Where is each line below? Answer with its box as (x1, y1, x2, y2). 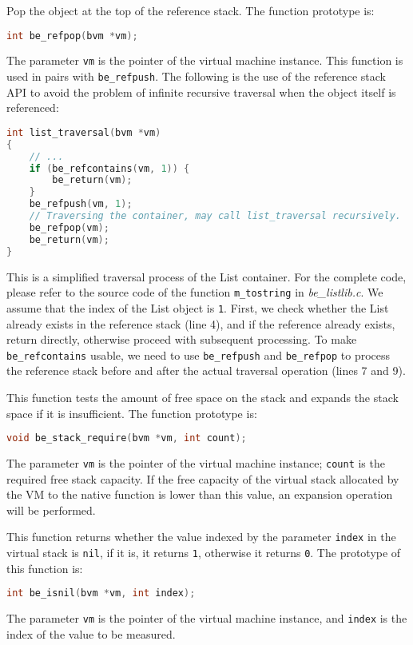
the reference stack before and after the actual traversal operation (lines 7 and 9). (6, 362, 406, 379)
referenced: (6, 99, 59, 116)
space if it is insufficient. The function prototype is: (6, 404, 257, 421)
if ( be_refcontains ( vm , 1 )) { (29, 162, 190, 174)
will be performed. (6, 501, 96, 518)
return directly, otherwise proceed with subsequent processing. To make (6, 331, 357, 348)
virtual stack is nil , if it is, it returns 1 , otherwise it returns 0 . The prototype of (6, 544, 401, 561)
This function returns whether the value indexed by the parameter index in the (6, 528, 396, 545)
